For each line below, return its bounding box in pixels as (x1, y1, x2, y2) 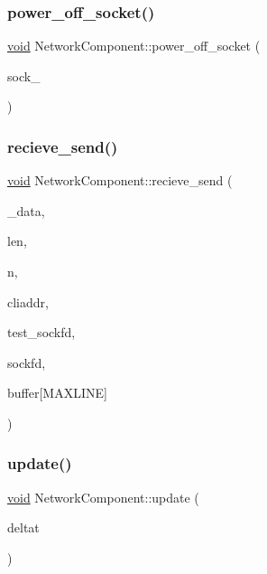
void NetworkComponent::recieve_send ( (7, 171, 233, 190)
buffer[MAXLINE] (7, 383, 107, 402)
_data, (7, 201, 45, 220)
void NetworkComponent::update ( (7, 487, 199, 506)
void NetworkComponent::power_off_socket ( (7, 36, 261, 55)
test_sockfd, (7, 323, 76, 342)
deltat (7, 518, 40, 537)
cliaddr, (7, 292, 49, 311)
